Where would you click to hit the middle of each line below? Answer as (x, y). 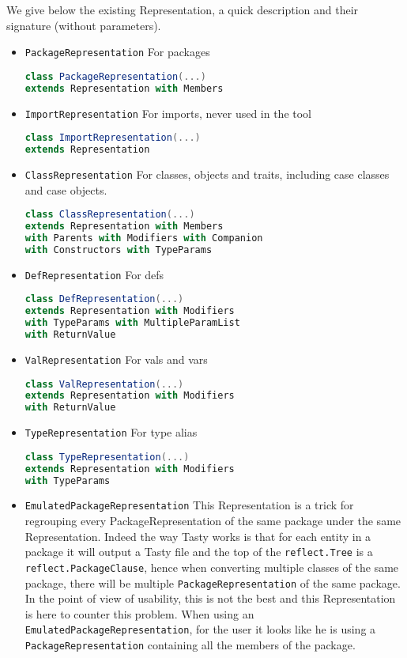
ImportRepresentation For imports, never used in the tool (168, 113)
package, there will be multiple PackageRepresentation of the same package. (213, 582)
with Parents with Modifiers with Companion (144, 238)
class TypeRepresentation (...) (107, 457)
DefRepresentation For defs (94, 274)
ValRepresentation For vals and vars (116, 359)
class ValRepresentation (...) (104, 384)
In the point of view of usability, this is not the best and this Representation (210, 598)
